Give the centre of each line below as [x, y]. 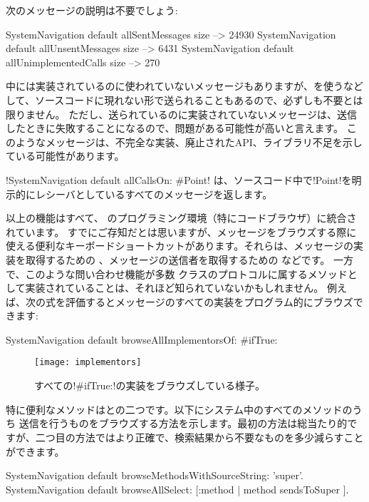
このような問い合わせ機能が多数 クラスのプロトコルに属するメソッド [186, 273]
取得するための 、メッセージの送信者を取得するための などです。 [178, 259]
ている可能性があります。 [65, 156]
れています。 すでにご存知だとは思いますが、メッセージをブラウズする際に [181, 231]
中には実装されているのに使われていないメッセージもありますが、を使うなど [184, 86]
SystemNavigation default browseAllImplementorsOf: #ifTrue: [142, 339]
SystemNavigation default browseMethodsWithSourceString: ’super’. [155, 475]
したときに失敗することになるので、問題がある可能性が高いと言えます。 [175, 128]
